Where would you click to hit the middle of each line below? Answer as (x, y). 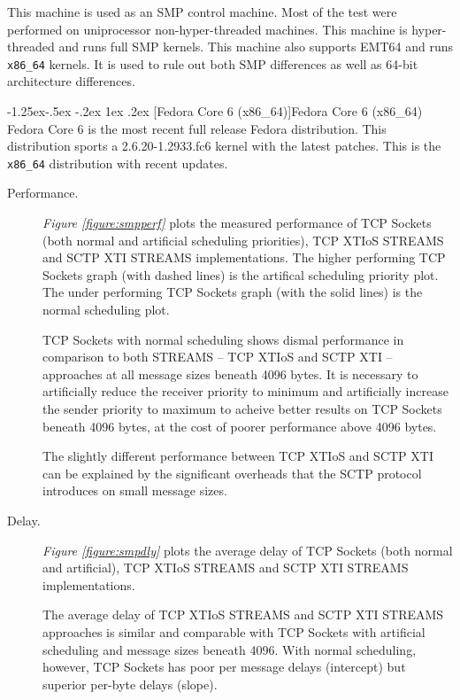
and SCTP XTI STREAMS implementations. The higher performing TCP (244, 257)
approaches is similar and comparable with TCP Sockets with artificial (234, 631)
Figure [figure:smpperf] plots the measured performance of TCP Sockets (237, 223)
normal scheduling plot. (106, 310)
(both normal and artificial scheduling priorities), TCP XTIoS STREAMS (243, 240)
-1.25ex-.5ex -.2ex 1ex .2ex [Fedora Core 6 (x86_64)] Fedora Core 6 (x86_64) (215, 111)
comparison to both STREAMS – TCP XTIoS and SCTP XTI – (218, 357)
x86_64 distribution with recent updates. (118, 163)
